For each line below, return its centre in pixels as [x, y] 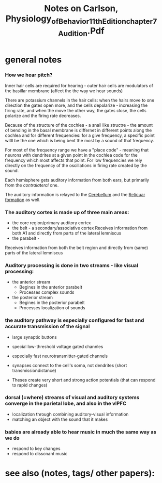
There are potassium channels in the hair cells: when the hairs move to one [80, 100]
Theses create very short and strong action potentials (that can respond [84, 380]
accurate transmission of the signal [48, 327]
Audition [73, 33]
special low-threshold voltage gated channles [57, 346]
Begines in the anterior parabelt [51, 287]
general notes [33, 60]
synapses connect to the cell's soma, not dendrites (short [69, 365]
